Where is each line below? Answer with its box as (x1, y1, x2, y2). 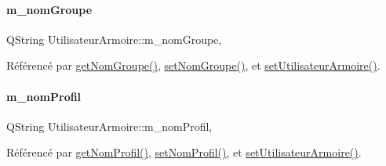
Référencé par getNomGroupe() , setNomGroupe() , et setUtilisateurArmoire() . (6, 57, 381, 74)
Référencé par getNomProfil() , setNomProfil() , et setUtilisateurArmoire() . (6, 144, 362, 161)
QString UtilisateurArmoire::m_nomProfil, (6, 117, 213, 134)
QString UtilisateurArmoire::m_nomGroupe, (6, 31, 222, 47)
